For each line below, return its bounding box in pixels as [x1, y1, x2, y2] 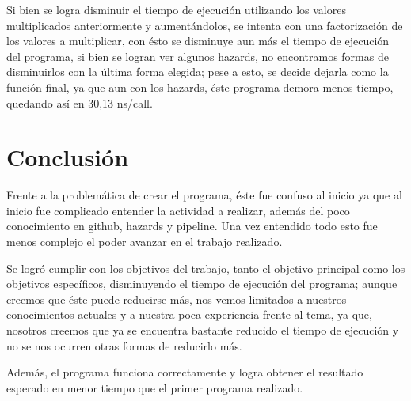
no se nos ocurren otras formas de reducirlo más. [6, 337, 242, 354]
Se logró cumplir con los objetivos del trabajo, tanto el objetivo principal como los [6, 259, 405, 276]
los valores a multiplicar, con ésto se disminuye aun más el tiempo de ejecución [6, 32, 390, 49]
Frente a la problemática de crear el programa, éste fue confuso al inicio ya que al [6, 187, 402, 203]
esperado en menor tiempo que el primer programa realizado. [6, 379, 303, 395]
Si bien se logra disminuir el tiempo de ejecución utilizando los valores [6, 2, 346, 17]
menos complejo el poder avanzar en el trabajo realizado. [6, 233, 283, 250]
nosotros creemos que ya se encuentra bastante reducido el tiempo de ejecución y [6, 322, 399, 339]
